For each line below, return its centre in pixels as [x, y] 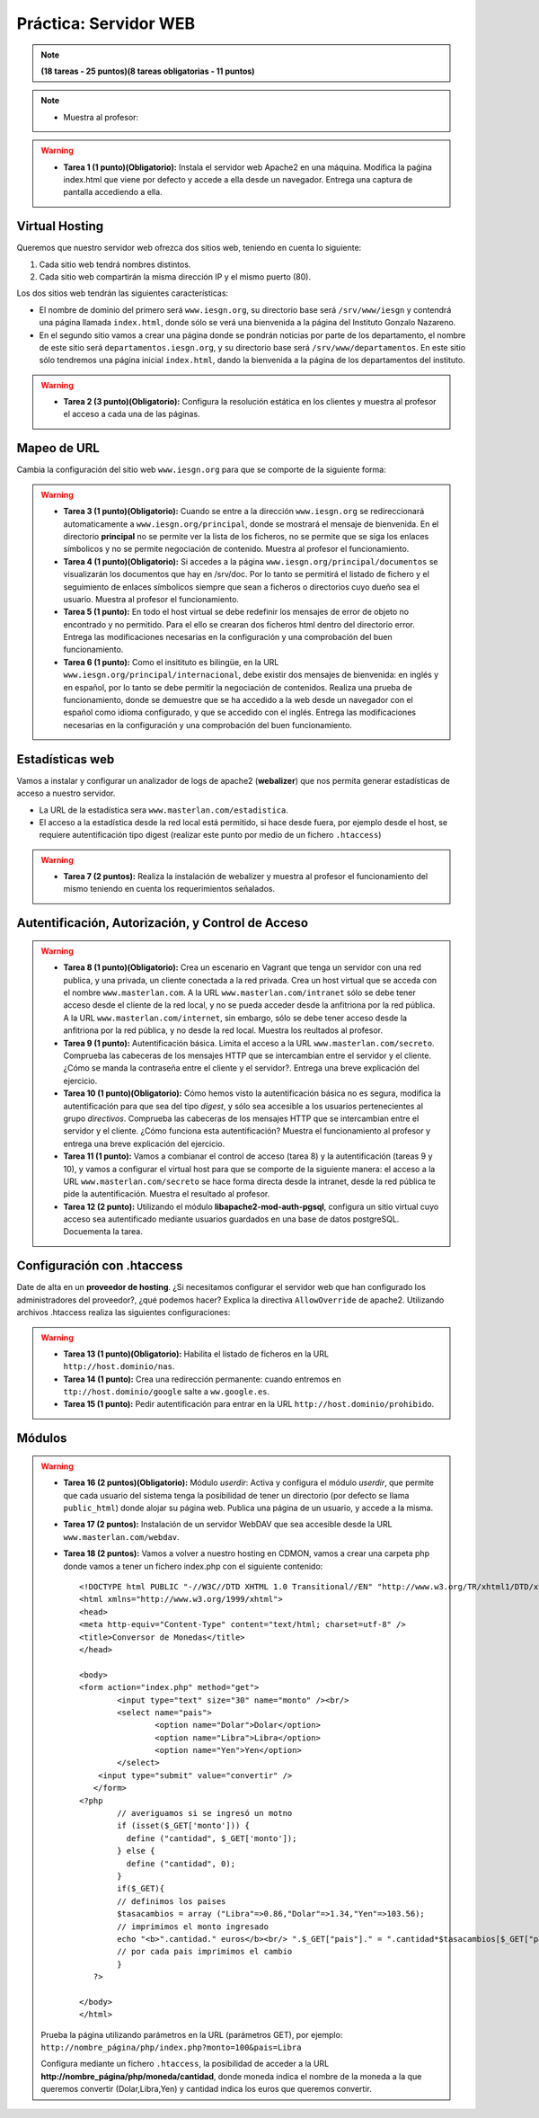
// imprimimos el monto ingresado [193, 1927]
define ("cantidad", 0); [181, 1864]
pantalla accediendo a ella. [113, 192]
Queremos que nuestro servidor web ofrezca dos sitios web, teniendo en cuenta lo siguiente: [189, 248]
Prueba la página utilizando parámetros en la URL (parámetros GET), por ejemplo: [192, 2034]
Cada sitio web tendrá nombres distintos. [115, 264]
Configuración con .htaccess [100, 1266]
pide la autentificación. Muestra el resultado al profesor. [167, 1194]
